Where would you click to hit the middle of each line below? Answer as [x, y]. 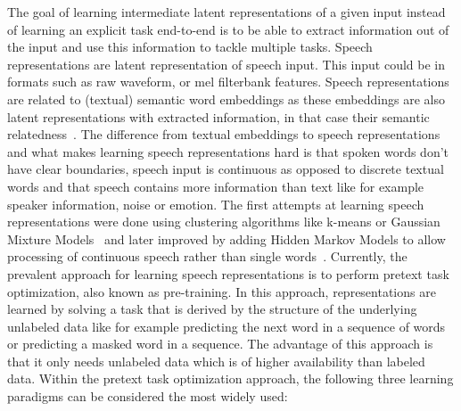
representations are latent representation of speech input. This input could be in [226, 64]
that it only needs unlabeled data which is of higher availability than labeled [216, 361]
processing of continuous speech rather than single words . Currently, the [207, 256]
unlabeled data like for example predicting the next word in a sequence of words [226, 326]
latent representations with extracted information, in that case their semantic [218, 116]
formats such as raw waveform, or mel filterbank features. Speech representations [228, 82]
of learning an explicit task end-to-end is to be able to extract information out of [228, 29]
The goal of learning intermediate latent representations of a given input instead [226, 12]
